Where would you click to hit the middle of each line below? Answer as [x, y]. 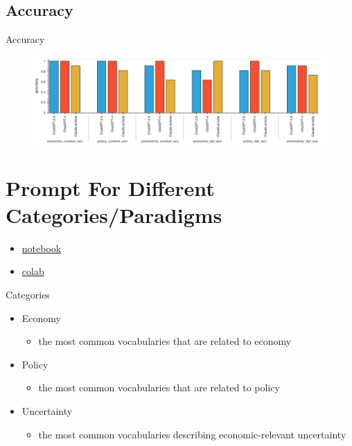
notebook [42, 248]
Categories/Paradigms [114, 214]
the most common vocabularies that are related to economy [165, 341]
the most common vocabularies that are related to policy [159, 387]
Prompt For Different [110, 187]
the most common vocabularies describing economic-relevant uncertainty [192, 434]
